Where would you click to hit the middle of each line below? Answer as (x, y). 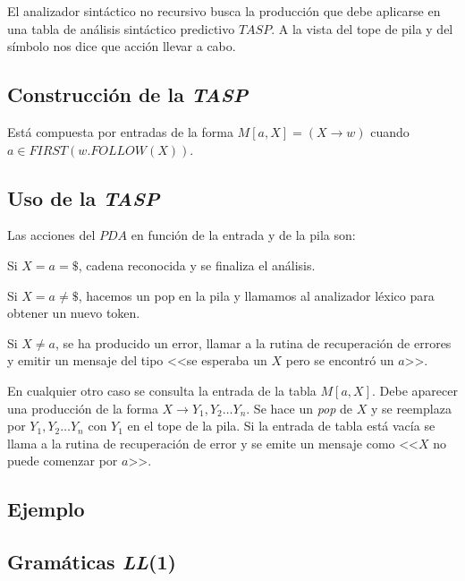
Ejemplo (46, 509)
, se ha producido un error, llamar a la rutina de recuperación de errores (254, 342)
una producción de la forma (83, 408)
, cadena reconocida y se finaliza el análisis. (197, 265)
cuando (390, 131)
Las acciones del (51, 235)
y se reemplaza (411, 408)
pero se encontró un (340, 360)
